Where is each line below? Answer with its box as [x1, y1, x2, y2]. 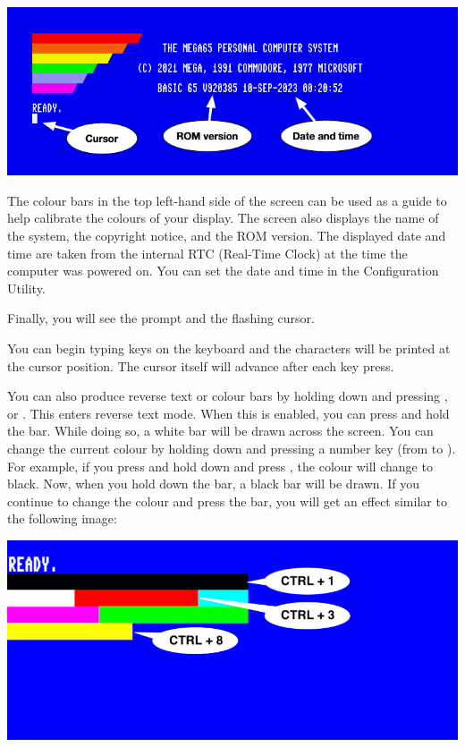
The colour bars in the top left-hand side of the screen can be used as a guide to [7, 191, 447, 209]
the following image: [7, 509, 117, 528]
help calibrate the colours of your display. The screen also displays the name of [7, 208, 439, 227]
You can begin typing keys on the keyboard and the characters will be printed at [7, 339, 451, 358]
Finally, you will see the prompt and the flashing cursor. [7, 309, 315, 327]
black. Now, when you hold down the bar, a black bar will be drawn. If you [7, 474, 419, 493]
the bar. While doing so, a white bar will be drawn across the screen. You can [7, 421, 434, 440]
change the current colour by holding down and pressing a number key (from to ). [7, 439, 456, 458]
